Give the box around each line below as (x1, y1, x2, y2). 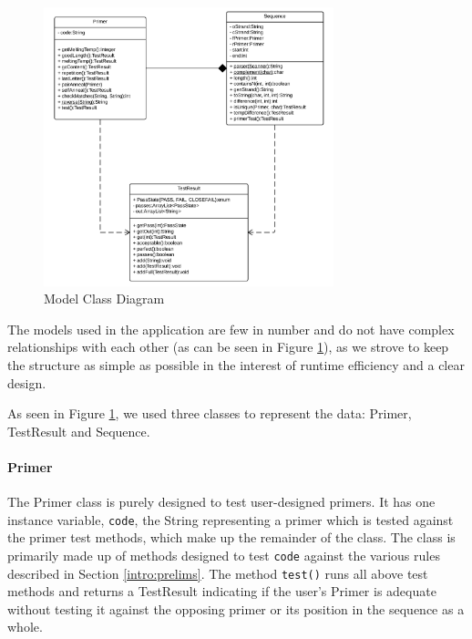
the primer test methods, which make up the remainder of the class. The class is (7, 528, 456, 547)
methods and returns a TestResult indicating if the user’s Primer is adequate (7, 582, 436, 601)
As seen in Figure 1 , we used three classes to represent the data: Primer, (7, 404, 412, 423)
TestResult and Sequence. (7, 421, 150, 440)
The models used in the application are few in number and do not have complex (7, 319, 455, 338)
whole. (7, 617, 43, 636)
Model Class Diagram (44, 289, 165, 308)
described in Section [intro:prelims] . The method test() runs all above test (7, 563, 428, 582)
